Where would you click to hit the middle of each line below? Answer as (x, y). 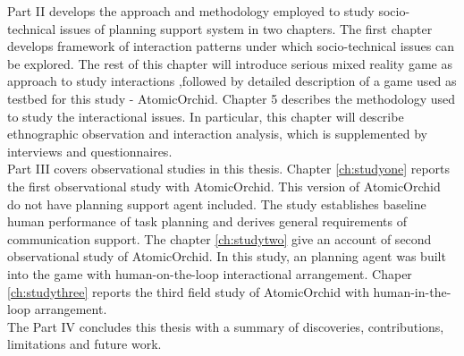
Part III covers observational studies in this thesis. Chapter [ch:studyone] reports (229, 169)
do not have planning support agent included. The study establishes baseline (217, 203)
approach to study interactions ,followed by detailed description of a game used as (232, 81)
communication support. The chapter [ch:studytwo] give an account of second (219, 238)
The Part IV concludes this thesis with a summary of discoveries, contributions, (226, 326)
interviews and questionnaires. (90, 151)
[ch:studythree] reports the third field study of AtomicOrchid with (188, 291)
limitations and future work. (84, 344)
